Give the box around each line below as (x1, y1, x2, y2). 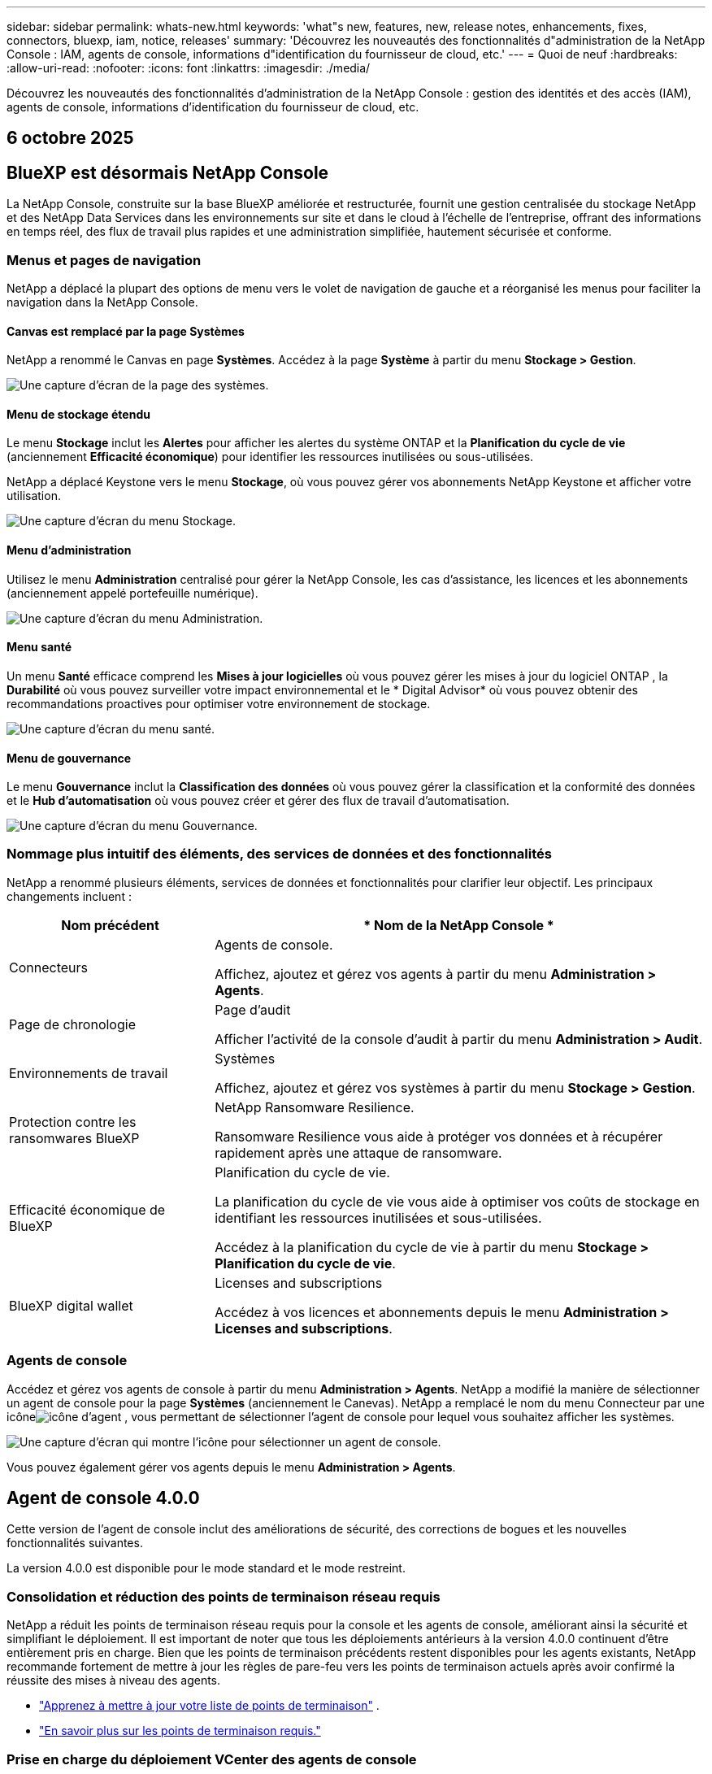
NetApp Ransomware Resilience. (215, 1098, 415, 1115)
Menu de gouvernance (7, 750, 132, 765)
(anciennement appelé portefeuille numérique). (7, 585, 258, 600)
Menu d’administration (7, 543, 132, 558)
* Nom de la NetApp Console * (363, 916, 554, 933)
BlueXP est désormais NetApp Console (7, 162, 329, 183)
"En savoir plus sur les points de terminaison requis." (39, 1724, 321, 1738)
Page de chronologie (9, 1015, 136, 1033)
